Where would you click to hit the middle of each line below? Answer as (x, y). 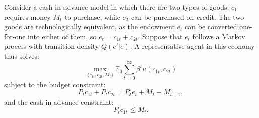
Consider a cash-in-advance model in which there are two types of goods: (117, 7)
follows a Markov (219, 36)
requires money (27, 16)
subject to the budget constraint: (55, 84)
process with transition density (52, 46)
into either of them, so (62, 36)
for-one (15, 36)
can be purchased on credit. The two (187, 16)
